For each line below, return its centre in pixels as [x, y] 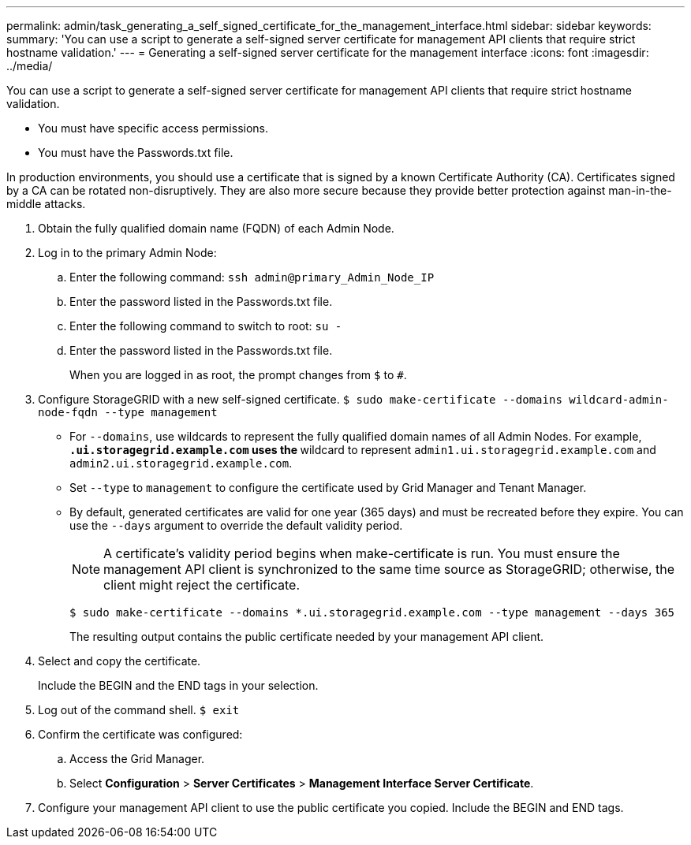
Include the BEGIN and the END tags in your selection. [178, 685]
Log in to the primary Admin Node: [127, 253]
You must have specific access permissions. [153, 128]
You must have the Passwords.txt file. [136, 153]
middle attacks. [46, 204]
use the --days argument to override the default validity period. [236, 525]
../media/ [30, 66]
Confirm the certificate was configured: [140, 734]
